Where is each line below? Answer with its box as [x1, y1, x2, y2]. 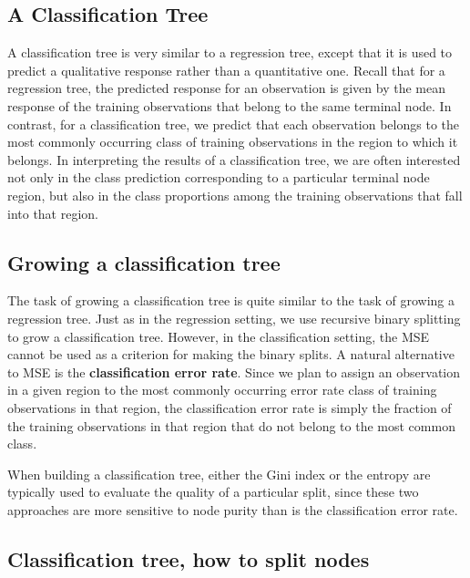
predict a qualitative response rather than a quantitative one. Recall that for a [7, 60, 445, 79]
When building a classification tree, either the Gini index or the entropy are [7, 464, 431, 483]
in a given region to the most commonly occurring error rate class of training [7, 380, 437, 399]
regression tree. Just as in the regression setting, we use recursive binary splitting [7, 308, 461, 327]
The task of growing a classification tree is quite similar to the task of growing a [7, 291, 455, 310]
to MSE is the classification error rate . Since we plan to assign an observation [7, 362, 461, 381]
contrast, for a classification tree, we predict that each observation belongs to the [7, 114, 459, 133]
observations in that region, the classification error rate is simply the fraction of [7, 397, 452, 417]
